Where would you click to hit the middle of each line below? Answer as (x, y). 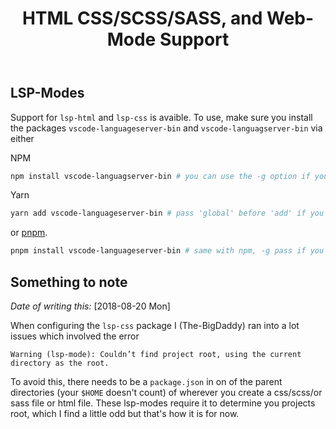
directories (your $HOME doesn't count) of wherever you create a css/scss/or (166, 393)
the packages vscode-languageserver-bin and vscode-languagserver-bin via (166, 128)
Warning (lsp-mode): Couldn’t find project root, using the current (156, 355)
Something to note (69, 282)
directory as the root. (60, 363)
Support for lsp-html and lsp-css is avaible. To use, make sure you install (161, 117)
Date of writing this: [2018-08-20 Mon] (90, 306)
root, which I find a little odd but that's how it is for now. (125, 414)
